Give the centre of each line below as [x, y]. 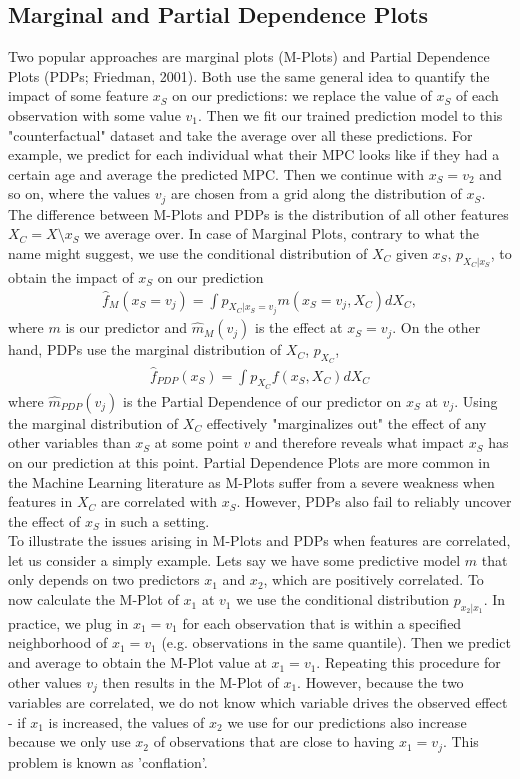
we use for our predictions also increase [347, 721]
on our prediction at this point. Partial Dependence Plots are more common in [249, 461]
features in [40, 501]
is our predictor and [126, 327]
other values [45, 681]
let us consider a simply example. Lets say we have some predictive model [234, 559]
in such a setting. [157, 520]
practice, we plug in [68, 622]
